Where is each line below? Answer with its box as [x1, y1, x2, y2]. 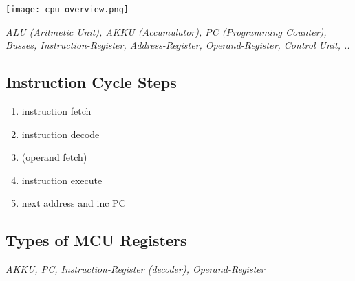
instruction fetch [21, 104, 92, 118]
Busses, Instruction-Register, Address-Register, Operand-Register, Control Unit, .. [6, 38, 350, 52]
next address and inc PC [21, 196, 126, 210]
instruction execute [21, 172, 103, 187]
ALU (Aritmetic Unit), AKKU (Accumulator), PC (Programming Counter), [6, 24, 327, 38]
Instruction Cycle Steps [6, 71, 177, 93]
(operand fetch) [21, 150, 87, 164]
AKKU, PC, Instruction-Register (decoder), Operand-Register [6, 262, 265, 276]
